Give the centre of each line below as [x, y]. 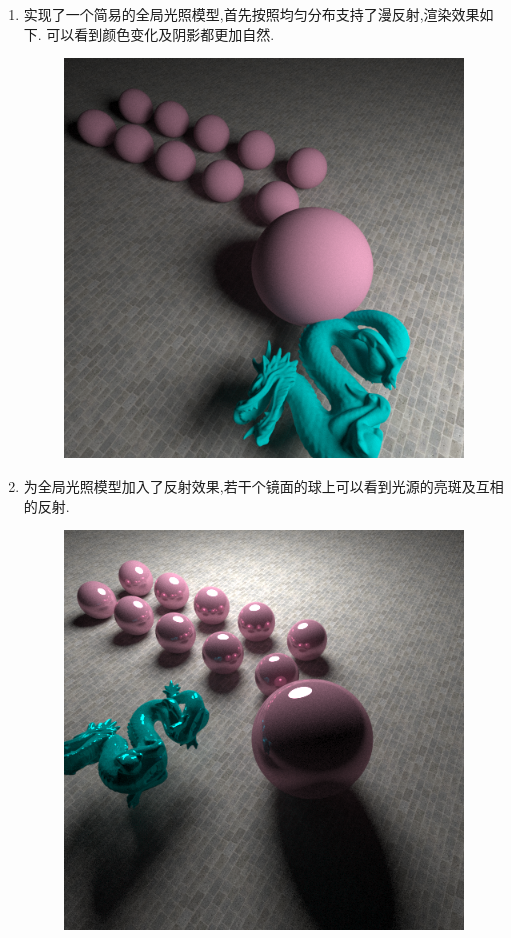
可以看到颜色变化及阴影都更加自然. [160, 33]
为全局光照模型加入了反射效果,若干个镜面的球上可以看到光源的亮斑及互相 [263, 485]
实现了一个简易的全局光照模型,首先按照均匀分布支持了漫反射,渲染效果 [251, 14]
